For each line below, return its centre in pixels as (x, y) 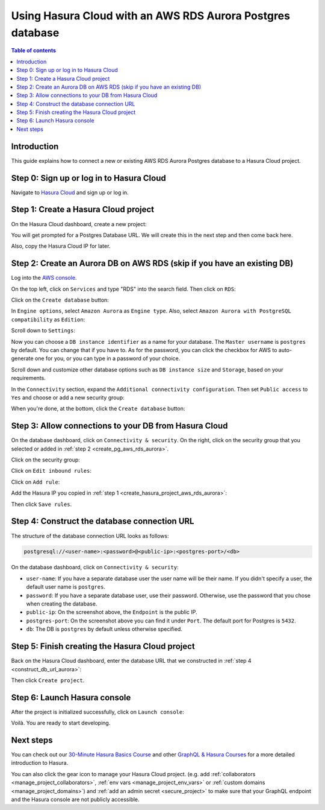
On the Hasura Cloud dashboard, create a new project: (79, 224)
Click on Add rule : (36, 482)
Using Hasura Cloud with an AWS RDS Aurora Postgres (150, 16)
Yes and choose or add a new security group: (68, 397)
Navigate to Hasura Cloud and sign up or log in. (70, 192)
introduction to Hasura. (40, 763)
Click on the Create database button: (60, 300)
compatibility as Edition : (48, 319)
